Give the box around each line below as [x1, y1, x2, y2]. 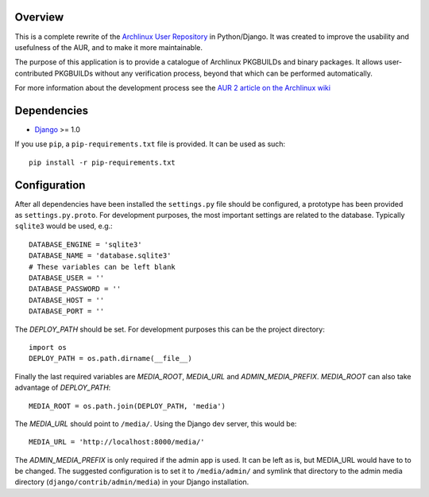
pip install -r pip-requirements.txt [29, 157, 176, 167]
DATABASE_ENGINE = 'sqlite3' [29, 239, 142, 249]
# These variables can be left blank [29, 262, 176, 271]
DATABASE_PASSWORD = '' [29, 285, 122, 293]
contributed [14, 68, 53, 78]
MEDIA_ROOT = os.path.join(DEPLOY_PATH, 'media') [29, 402, 226, 410]
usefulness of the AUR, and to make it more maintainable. [14, 42, 203, 52]
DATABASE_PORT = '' [29, 307, 105, 316]
